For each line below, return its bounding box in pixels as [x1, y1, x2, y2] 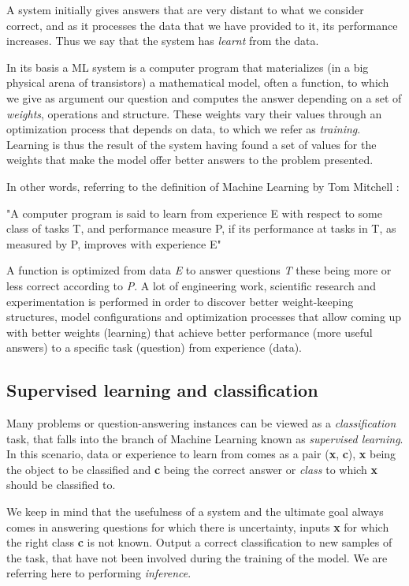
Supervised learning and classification [6, 378, 318, 402]
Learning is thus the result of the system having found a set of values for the [6, 136, 377, 152]
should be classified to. [6, 476, 116, 493]
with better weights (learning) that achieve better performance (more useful [6, 323, 373, 340]
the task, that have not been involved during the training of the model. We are [6, 549, 388, 565]
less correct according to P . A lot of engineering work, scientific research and [6, 277, 376, 293]
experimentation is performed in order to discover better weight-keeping [6, 293, 354, 309]
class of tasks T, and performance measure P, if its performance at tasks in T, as [6, 220, 396, 237]
